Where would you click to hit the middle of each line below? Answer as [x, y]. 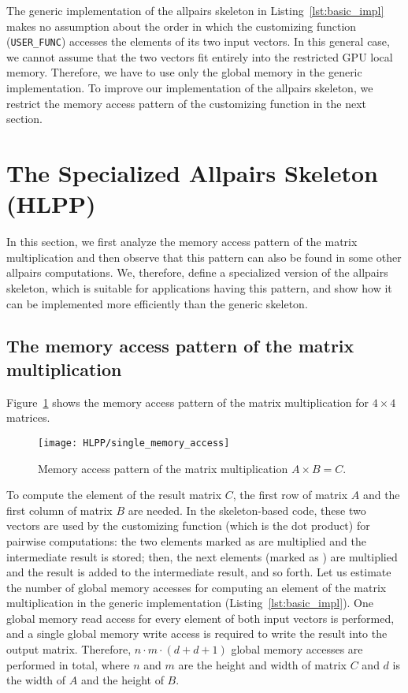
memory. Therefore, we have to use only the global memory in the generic [184, 72]
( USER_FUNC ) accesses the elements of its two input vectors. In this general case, [198, 41]
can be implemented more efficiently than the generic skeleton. [157, 303]
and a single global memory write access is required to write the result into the [197, 633]
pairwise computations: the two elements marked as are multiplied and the [186, 540]
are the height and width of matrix [263, 664]
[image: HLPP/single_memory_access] [134, 443]
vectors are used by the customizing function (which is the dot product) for [188, 525]
